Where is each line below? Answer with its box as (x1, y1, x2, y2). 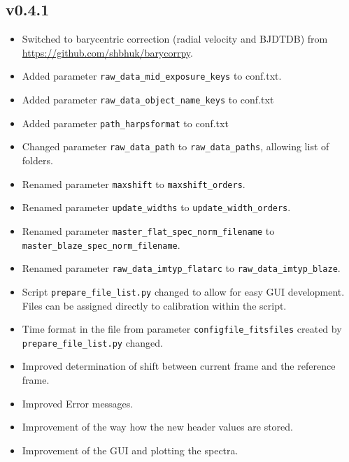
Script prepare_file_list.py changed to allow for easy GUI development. (22, 284, 345, 298)
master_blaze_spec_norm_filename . (22, 237, 180, 252)
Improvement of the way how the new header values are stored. (22, 419, 293, 434)
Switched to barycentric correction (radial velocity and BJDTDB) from (22, 31, 328, 46)
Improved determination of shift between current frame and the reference (22, 359, 336, 373)
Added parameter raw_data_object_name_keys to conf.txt (22, 92, 274, 107)
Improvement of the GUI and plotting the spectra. (22, 442, 238, 457)
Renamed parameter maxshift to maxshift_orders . (22, 176, 245, 191)
